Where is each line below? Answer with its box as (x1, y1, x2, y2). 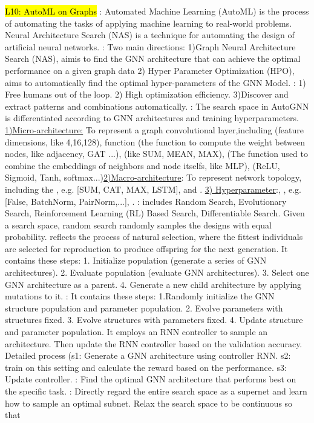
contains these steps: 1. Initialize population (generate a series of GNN (5, 254, 267, 267)
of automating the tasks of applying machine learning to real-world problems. (5, 16, 292, 29)
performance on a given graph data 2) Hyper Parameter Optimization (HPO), (5, 64, 295, 76)
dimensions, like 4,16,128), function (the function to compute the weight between (5, 135, 305, 148)
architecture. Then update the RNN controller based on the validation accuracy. (5, 337, 303, 350)
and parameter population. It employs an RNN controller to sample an (5, 325, 268, 338)
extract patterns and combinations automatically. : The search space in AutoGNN (5, 99, 309, 112)
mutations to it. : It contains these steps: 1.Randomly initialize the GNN (5, 290, 275, 302)
